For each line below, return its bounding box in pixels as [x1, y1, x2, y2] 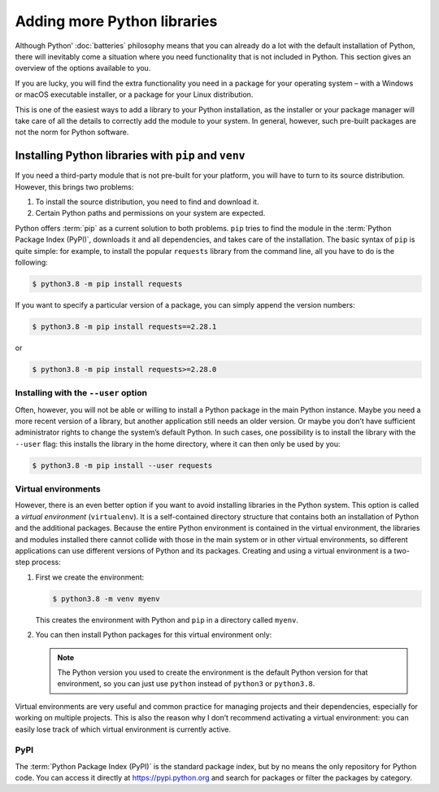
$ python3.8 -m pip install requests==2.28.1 [32, 322, 217, 331]
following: [15, 257, 48, 267]
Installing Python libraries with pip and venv [15, 149, 246, 163]
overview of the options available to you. [15, 63, 151, 73]
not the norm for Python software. [15, 127, 129, 138]
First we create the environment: [35, 572, 145, 582]
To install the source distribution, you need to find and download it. [35, 196, 259, 207]
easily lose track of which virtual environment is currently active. [15, 724, 232, 734]
